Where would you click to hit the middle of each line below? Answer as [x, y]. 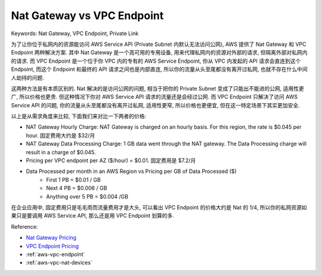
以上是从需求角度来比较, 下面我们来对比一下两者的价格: [79, 116]
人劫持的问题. [28, 77]
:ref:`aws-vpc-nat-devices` [59, 263]
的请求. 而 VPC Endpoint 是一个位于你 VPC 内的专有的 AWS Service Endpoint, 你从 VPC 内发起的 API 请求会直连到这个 [156, 61]
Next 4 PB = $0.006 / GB [77, 188]
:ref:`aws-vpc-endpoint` [55, 254]
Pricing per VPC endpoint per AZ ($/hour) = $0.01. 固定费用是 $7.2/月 [111, 160]
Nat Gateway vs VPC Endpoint [87, 15]
